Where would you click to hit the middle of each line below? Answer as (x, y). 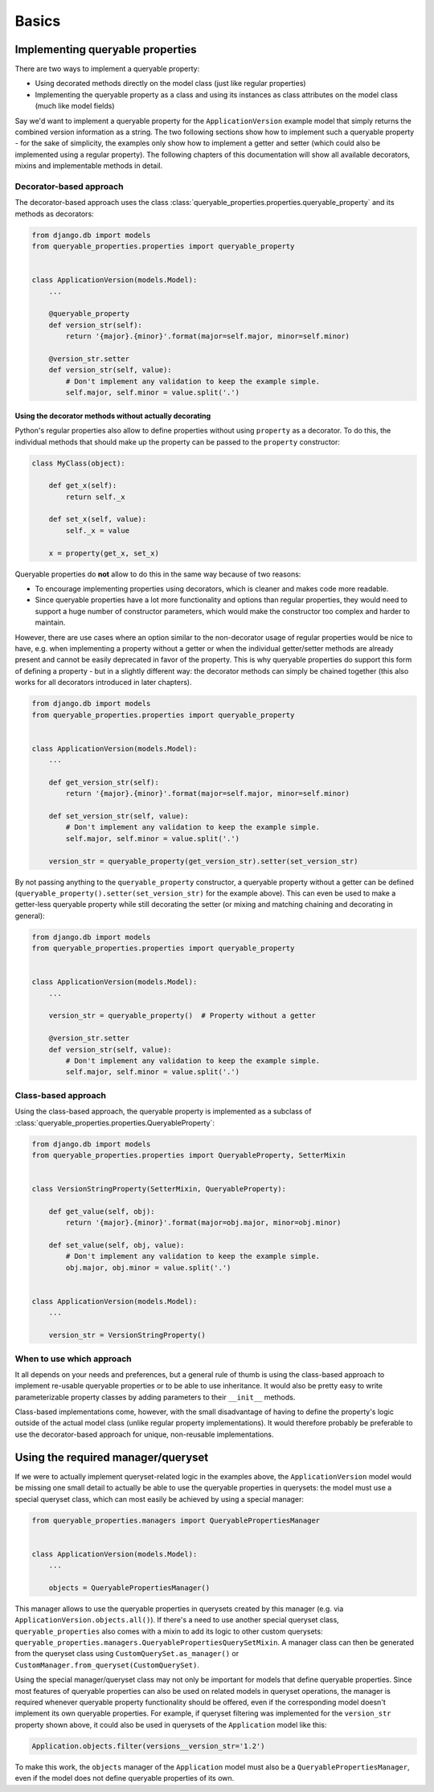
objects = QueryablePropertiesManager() (129, 1587)
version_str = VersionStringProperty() (127, 1335)
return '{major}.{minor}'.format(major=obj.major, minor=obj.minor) (203, 1223)
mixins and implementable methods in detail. (89, 166)
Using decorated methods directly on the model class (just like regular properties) (170, 84)
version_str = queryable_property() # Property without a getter (182, 1016)
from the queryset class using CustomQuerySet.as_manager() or (127, 1654)
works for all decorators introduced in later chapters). (103, 683)
